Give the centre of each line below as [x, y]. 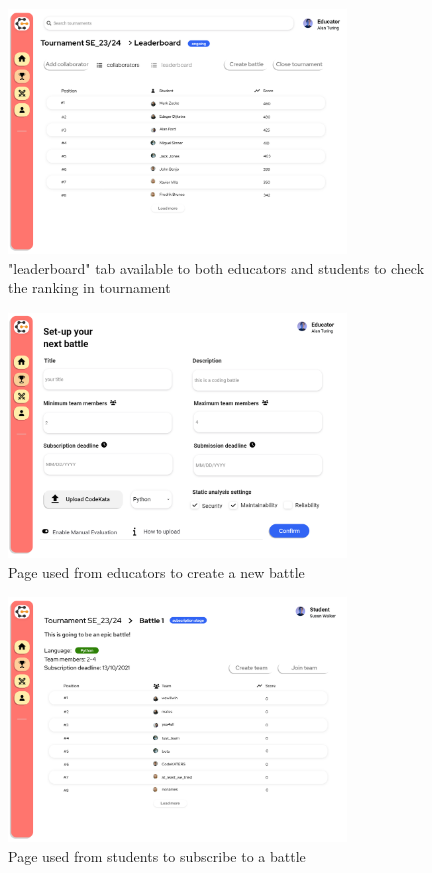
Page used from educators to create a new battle [156, 571]
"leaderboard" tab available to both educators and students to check [216, 267]
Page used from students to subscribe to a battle [157, 855]
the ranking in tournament [89, 287]
